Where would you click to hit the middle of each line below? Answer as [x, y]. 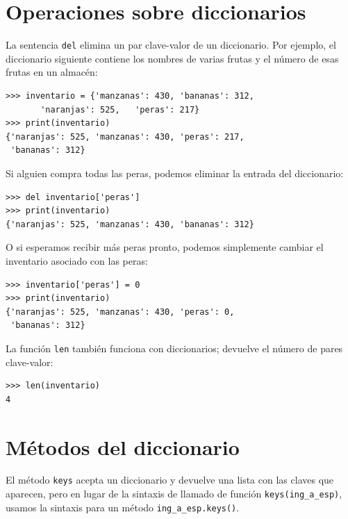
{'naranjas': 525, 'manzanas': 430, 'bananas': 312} [130, 224]
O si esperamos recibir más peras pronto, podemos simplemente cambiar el [165, 247]
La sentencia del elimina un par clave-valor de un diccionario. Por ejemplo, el [171, 45]
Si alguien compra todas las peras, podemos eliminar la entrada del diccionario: [175, 173]
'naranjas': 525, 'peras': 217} [120, 109]
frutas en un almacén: [52, 72]
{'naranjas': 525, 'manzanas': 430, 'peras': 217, [125, 137]
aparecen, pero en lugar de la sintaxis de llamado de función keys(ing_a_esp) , [174, 494]
